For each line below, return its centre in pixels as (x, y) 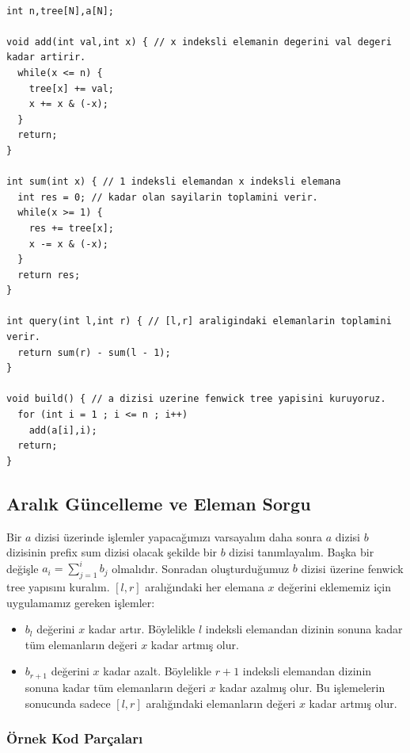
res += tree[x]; (72, 228)
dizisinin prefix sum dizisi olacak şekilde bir (112, 552)
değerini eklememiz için (334, 587)
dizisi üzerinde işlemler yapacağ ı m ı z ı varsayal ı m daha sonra (179, 536)
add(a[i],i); (63, 430)
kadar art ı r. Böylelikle (142, 629)
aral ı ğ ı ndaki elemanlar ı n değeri (221, 703)
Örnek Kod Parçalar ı (75, 738)
